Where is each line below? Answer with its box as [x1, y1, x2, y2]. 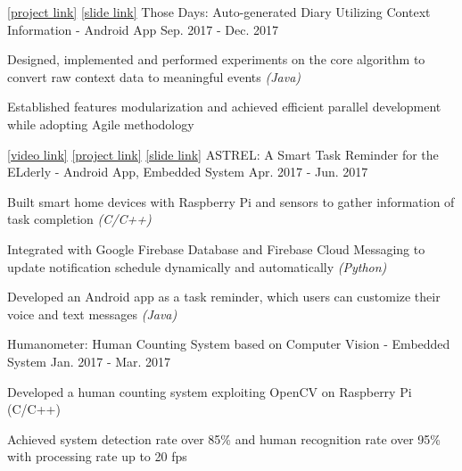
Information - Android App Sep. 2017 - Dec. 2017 [7, 20, 279, 38]
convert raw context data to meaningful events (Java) [7, 67, 301, 86]
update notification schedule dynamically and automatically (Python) [7, 257, 387, 276]
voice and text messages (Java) [7, 304, 177, 323]
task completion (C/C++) [7, 210, 152, 228]
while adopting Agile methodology [7, 114, 194, 133]
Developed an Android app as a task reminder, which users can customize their [7, 287, 441, 306]
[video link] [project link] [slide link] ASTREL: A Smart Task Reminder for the [7, 145, 439, 163]
